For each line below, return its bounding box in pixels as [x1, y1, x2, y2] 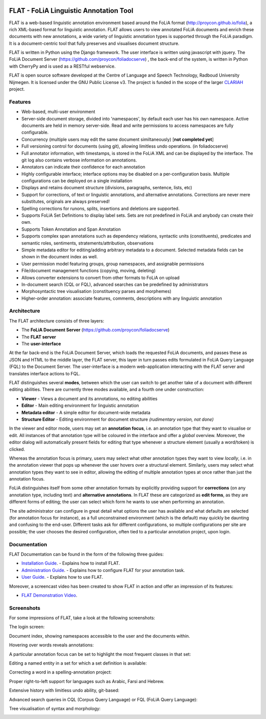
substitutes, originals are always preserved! [21, 199, 110, 204]
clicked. [9, 446, 25, 452]
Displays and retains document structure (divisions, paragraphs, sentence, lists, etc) [21, 185, 192, 191]
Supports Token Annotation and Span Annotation [21, 226, 121, 232]
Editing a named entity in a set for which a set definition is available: [9, 660, 147, 666]
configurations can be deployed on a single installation [21, 178, 133, 184]
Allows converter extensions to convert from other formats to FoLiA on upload [21, 275, 180, 280]
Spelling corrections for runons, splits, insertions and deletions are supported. [21, 205, 180, 211]
